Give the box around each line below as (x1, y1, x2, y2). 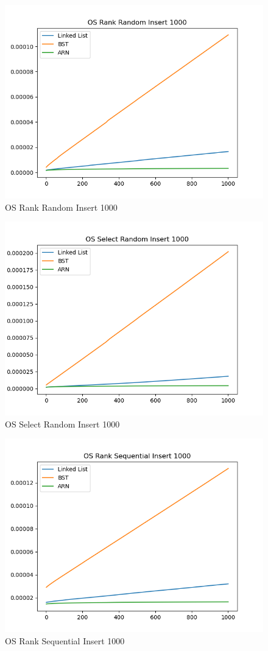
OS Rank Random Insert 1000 (5, 200, 118, 213)
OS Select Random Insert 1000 (5, 417, 120, 430)
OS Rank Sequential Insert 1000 (5, 634, 125, 647)
